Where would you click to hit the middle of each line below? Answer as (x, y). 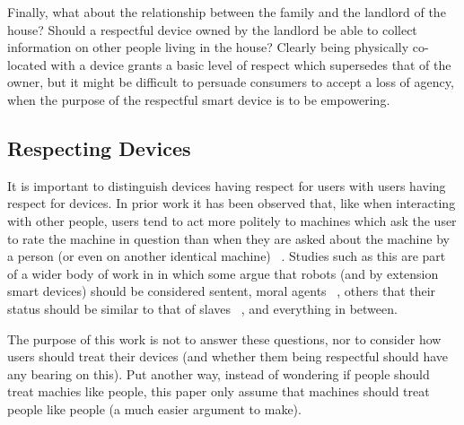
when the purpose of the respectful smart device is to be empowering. (199, 99)
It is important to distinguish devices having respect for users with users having (227, 185)
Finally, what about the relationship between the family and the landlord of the (227, 12)
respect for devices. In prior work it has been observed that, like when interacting (232, 203)
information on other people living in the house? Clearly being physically (208, 47)
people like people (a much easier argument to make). (154, 408)
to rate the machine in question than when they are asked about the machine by (228, 238)
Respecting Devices (99, 147)
